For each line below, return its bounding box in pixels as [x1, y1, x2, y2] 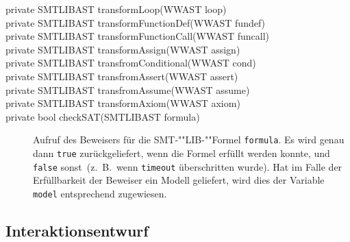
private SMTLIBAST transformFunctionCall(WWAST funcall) [5, 29, 270, 43]
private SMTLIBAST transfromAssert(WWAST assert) [5, 69, 238, 83]
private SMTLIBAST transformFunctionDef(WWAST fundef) [5, 15, 266, 29]
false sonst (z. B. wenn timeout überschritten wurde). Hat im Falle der [33, 159, 342, 173]
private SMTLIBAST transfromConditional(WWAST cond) [5, 56, 256, 70]
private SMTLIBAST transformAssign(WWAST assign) [5, 42, 240, 56]
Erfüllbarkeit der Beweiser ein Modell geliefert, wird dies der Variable [33, 173, 325, 187]
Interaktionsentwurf [5, 219, 149, 241]
